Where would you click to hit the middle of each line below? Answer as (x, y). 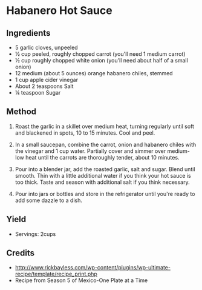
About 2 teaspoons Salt (44, 86)
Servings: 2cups (35, 234)
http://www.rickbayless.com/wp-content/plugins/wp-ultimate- (93, 268)
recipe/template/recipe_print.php (56, 274)
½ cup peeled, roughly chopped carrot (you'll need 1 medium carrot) (100, 54)
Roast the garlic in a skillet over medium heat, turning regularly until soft (105, 126)
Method (21, 112)
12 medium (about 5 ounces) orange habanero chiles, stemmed (94, 73)
